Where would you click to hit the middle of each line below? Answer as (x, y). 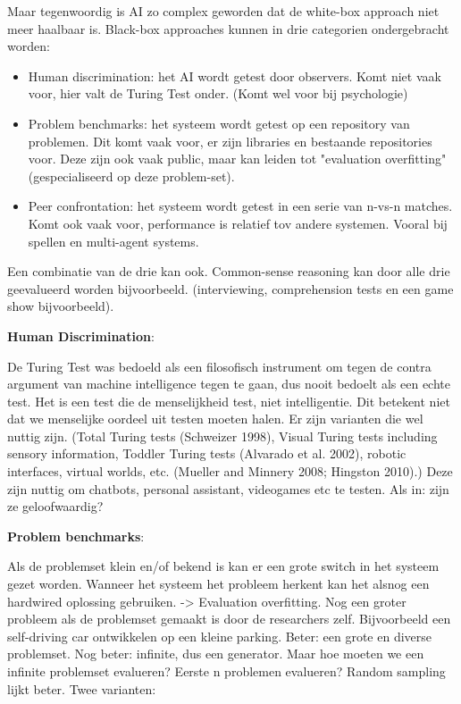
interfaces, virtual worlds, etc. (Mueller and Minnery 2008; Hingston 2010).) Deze (230, 471)
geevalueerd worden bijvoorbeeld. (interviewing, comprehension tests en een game (230, 288)
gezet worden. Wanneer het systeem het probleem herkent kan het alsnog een (218, 584)
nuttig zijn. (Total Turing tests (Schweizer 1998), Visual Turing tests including (222, 436)
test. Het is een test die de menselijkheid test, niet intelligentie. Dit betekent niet (229, 401)
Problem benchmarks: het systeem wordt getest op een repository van (219, 123)
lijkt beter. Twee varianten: (82, 688)
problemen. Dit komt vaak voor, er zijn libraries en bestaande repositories (230, 141)
